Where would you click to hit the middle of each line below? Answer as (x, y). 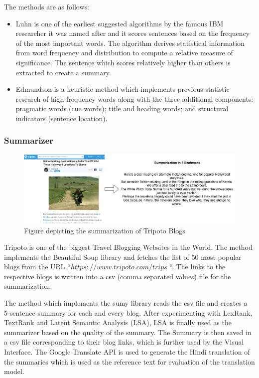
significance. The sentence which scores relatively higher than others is (123, 62)
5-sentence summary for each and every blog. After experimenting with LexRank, (128, 312)
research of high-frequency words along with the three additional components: (134, 98)
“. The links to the (197, 267)
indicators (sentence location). (62, 118)
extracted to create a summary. (63, 72)
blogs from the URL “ (37, 267)
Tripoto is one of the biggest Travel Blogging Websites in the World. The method (128, 247)
